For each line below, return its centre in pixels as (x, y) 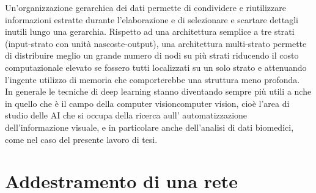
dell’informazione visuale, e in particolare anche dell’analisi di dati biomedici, (149, 127)
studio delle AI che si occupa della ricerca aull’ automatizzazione (126, 115)
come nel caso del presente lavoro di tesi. (81, 139)
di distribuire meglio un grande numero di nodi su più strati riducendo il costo (152, 55)
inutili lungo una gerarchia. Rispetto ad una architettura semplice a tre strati (150, 31)
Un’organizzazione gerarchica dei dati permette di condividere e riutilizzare (145, 7)
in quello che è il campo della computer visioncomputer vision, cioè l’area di (147, 103)
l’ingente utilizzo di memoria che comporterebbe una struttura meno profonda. (152, 79)
